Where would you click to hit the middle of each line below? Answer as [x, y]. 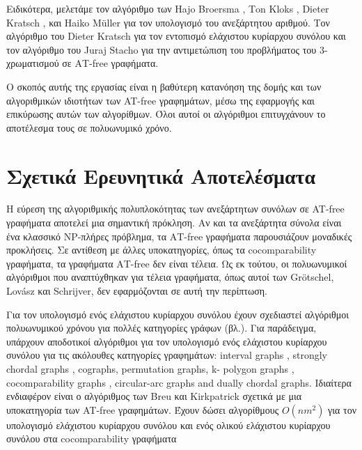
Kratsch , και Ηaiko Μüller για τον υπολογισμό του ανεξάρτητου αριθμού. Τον [168, 22]
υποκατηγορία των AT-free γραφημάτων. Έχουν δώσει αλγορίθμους [143, 409]
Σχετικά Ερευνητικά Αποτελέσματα [161, 175]
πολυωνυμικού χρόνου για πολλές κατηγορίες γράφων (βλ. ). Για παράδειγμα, [162, 328]
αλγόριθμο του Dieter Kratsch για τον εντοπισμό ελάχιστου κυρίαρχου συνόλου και [176, 36]
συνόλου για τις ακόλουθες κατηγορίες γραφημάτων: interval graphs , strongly [167, 355]
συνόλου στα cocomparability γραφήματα [92, 439]
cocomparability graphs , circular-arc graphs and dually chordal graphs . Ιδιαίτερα [179, 382]
